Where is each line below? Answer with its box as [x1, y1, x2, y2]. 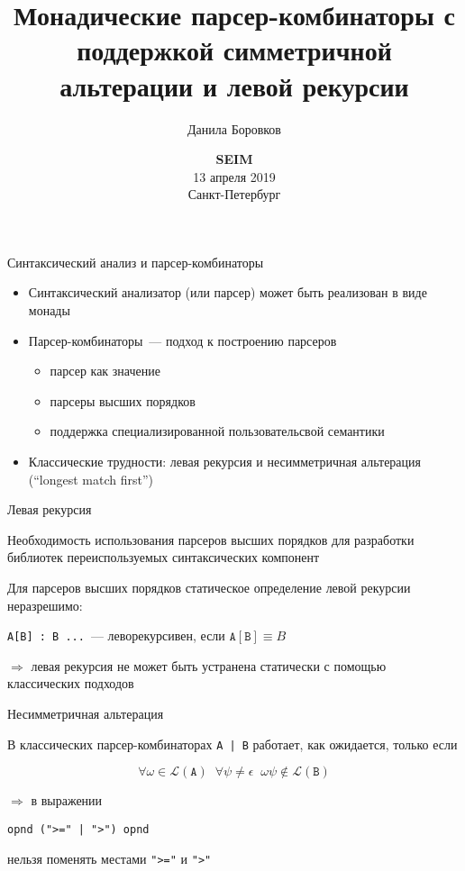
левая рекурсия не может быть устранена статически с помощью [31, 656, 387, 675]
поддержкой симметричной [77, 32, 392, 68]
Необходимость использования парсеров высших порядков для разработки [7, 530, 415, 549]
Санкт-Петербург [187, 185, 281, 204]
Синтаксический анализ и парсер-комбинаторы [7, 252, 264, 271]
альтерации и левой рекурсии [59, 67, 409, 104]
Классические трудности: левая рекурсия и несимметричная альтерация [28, 452, 421, 471]
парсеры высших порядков [50, 391, 196, 410]
